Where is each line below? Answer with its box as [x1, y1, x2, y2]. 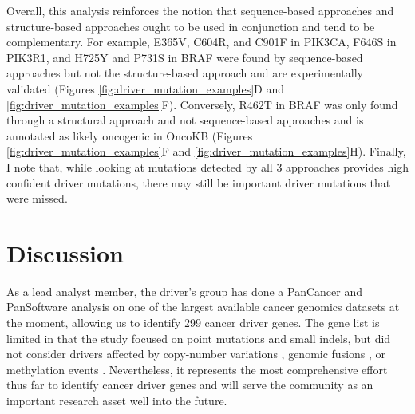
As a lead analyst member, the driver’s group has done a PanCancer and [6, 282, 362, 299]
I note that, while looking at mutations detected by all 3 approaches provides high [6, 158, 409, 175]
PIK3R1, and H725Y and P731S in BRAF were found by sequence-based [6, 49, 363, 65]
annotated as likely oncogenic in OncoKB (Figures [6, 127, 253, 144]
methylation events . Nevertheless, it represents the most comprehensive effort [6, 361, 388, 377]
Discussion [6, 236, 124, 269]
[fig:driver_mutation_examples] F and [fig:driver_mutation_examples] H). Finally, [6, 143, 406, 160]
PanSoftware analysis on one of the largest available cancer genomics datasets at [6, 298, 400, 315]
